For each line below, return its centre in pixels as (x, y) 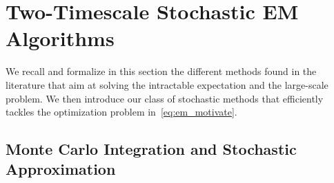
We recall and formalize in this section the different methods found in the (161, 71)
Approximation (61, 169)
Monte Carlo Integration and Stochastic (151, 149)
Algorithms (60, 38)
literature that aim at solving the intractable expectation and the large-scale (167, 84)
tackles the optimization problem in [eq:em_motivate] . (121, 112)
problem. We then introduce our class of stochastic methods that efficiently (165, 98)
